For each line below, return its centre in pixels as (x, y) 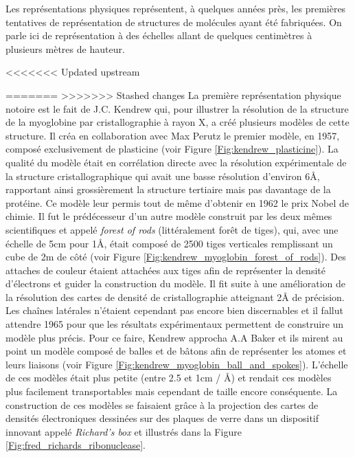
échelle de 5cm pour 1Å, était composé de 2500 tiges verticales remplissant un (169, 243)
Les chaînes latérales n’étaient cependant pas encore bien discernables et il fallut (174, 310)
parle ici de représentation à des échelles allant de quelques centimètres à (159, 35)
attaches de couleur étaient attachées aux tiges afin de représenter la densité (165, 270)
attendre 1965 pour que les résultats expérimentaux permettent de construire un (175, 324)
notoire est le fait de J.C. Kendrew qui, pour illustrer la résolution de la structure (177, 108)
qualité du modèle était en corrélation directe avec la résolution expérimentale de (176, 162)
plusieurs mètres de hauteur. (65, 48)
